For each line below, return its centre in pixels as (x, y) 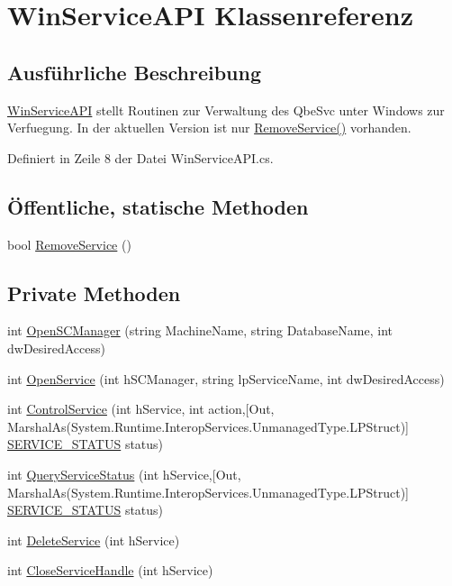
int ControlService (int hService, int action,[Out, (141, 409)
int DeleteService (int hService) (94, 540)
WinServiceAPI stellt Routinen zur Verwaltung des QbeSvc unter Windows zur (226, 110)
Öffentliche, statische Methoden (158, 206)
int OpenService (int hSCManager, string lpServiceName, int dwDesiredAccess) (226, 378)
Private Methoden (94, 293)
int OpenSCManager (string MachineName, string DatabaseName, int (200, 330)
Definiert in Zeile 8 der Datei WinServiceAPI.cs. (140, 157)
